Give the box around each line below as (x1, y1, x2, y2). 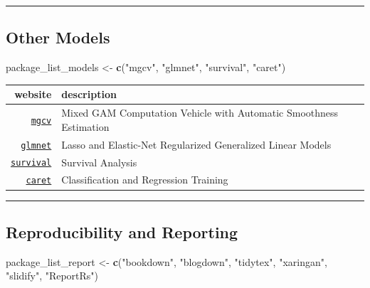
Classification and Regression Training (61, 172, 228, 187)
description (61, 87, 117, 102)
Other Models (6, 26, 110, 48)
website (14, 87, 52, 102)
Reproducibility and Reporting (6, 220, 238, 242)
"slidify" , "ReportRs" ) (6, 268, 99, 283)
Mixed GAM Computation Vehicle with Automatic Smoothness (61, 105, 339, 120)
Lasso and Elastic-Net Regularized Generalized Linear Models (61, 137, 332, 151)
